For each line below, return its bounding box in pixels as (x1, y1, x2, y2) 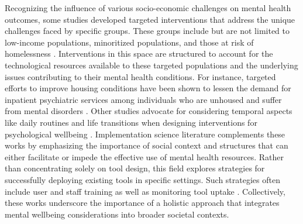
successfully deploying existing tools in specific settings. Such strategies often (5, 173, 280, 185)
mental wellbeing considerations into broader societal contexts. (5, 208, 229, 220)
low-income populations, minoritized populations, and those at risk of (5, 36, 254, 48)
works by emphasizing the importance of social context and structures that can (5, 139, 288, 151)
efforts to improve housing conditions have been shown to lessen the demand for (5, 82, 291, 94)
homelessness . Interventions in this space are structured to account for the (5, 47, 273, 60)
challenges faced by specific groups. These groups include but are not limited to (5, 25, 290, 37)
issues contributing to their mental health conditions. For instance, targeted (5, 70, 276, 82)
